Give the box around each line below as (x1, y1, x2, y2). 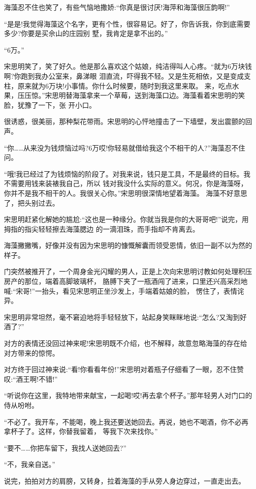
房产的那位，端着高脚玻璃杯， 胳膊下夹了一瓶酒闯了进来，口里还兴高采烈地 (4, 276, 248, 286)
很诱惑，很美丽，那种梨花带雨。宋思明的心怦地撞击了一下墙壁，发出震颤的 (4, 116, 245, 126)
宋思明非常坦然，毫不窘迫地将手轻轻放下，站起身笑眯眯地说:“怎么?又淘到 (4, 311, 240, 322)
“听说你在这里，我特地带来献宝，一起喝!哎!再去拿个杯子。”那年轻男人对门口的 (4, 390, 252, 400)
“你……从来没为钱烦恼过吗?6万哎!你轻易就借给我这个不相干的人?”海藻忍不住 (4, 142, 246, 153)
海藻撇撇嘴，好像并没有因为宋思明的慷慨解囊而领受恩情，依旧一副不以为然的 (4, 240, 252, 250)
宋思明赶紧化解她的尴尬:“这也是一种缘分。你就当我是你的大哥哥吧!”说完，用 (4, 214, 249, 224)
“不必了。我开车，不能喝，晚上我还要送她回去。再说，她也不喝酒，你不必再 (4, 416, 249, 427)
